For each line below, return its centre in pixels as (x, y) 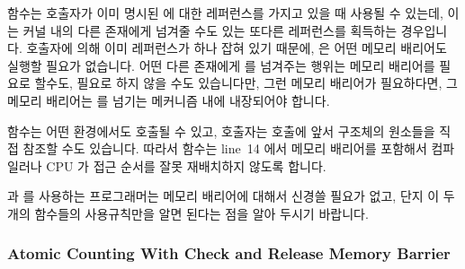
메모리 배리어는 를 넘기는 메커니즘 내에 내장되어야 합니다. (169, 100)
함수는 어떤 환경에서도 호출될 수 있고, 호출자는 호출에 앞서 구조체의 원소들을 (221, 130)
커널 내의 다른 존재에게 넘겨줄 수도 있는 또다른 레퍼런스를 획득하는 (210, 30)
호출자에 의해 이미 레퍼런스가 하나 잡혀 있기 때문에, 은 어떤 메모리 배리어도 (237, 48)
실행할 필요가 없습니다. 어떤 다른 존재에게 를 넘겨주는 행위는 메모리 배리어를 (221, 65)
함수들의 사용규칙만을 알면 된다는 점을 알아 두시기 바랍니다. (201, 213)
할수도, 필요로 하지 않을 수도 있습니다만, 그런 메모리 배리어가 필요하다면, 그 (246, 83)
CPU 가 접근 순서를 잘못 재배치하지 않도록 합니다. (186, 165)
